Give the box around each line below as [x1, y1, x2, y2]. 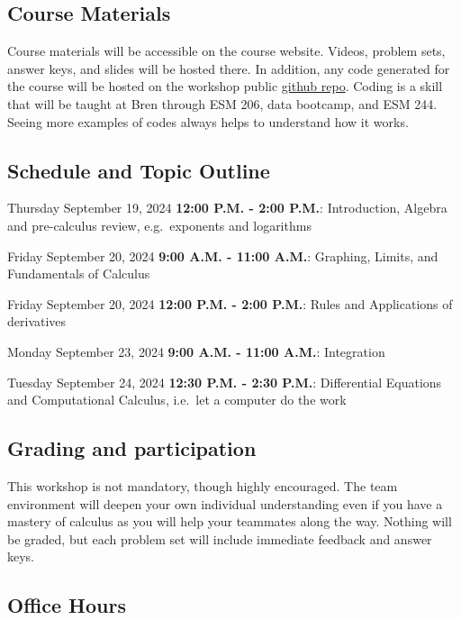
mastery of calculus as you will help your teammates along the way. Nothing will [7, 512, 452, 531]
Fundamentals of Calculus [7, 264, 150, 283]
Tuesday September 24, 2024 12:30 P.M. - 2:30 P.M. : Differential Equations [7, 372, 442, 391]
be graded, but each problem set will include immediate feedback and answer [7, 529, 432, 548]
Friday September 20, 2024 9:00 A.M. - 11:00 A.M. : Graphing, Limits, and [7, 246, 438, 265]
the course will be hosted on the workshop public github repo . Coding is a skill [7, 77, 443, 96]
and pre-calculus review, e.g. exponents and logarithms [7, 215, 312, 234]
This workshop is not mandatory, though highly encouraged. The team [7, 476, 398, 495]
